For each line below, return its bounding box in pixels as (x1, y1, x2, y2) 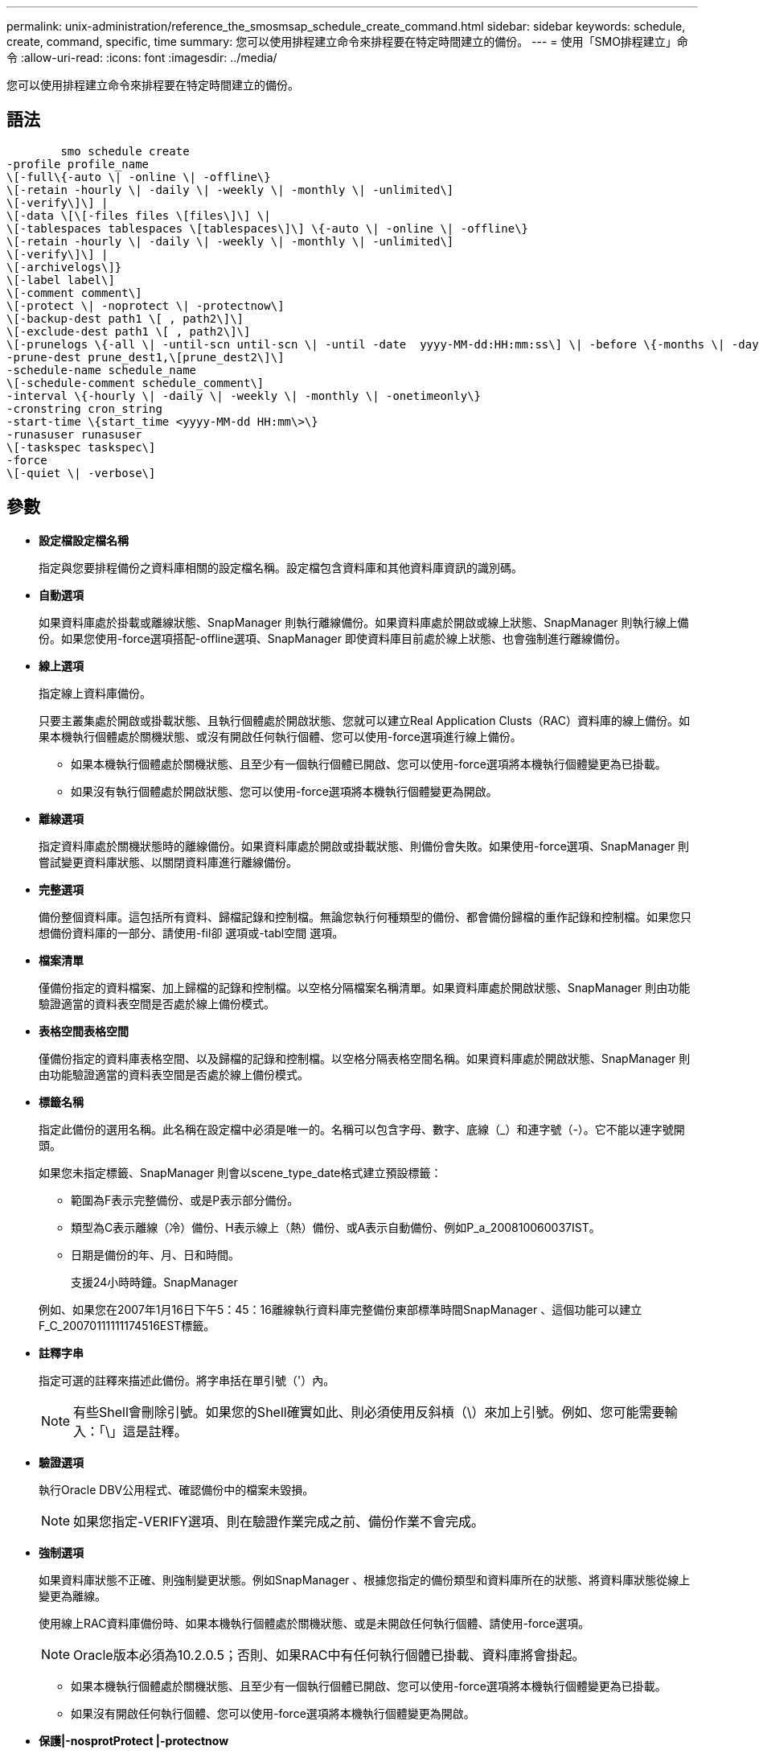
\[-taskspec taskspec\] (6, 440, 156, 454)
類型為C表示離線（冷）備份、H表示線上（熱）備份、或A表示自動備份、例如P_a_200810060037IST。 (71, 1220, 601, 1234)
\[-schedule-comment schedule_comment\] (6, 376, 265, 389)
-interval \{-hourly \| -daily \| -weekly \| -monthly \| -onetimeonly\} (6, 389, 482, 402)
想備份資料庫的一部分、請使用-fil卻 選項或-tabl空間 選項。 (39, 925, 344, 940)
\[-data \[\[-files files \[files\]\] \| (6, 208, 271, 222)
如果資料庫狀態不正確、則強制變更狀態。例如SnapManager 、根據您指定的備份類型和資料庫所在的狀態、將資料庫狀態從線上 (39, 1572, 691, 1587)
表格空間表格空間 (39, 1023, 129, 1038)
